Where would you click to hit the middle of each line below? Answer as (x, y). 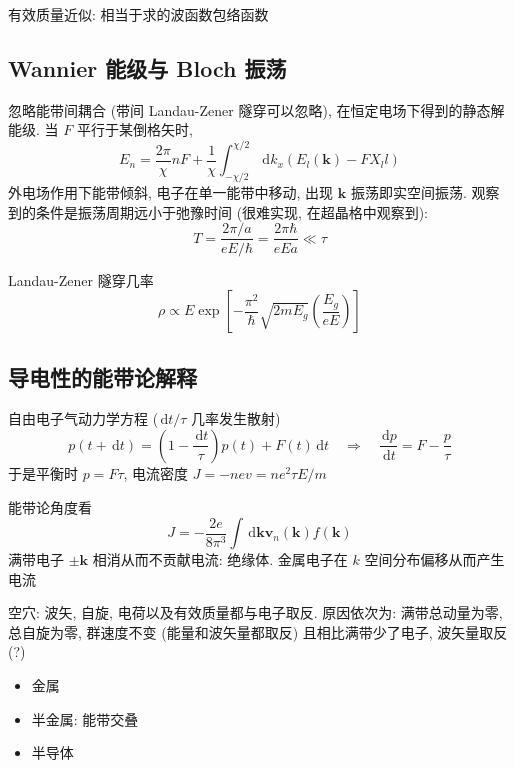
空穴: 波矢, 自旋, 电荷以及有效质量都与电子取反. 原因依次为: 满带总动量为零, (255, 612)
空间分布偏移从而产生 (434, 559)
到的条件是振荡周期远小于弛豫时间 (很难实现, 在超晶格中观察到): (218, 211)
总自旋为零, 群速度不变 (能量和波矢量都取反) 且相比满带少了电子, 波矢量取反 (258, 631)
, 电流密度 (156, 472)
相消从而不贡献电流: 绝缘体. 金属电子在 (220, 559)
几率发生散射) (236, 418)
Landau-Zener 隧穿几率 (81, 279)
